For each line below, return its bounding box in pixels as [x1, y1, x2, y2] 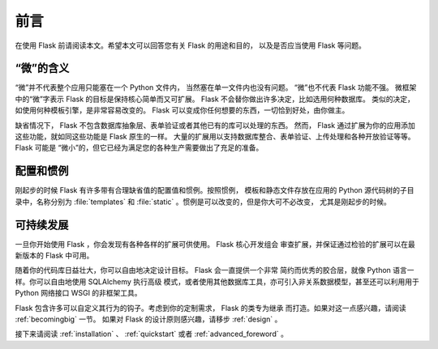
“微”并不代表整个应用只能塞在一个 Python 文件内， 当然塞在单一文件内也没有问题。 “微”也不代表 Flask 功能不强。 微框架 [15, 83, 417, 92]
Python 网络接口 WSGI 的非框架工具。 [15, 288, 142, 298]
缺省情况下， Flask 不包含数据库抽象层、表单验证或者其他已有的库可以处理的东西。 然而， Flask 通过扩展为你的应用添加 [15, 120, 415, 130]
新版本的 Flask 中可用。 [15, 251, 94, 260]
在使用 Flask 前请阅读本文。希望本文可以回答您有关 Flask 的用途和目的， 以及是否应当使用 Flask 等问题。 [15, 40, 367, 50]
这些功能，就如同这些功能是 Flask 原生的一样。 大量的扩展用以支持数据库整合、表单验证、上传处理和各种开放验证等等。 [15, 132, 415, 142]
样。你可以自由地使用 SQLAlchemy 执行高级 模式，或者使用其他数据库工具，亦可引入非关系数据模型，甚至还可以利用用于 [15, 276, 419, 287]
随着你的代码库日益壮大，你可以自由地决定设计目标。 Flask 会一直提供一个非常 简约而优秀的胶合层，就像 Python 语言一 [15, 266, 414, 275]
